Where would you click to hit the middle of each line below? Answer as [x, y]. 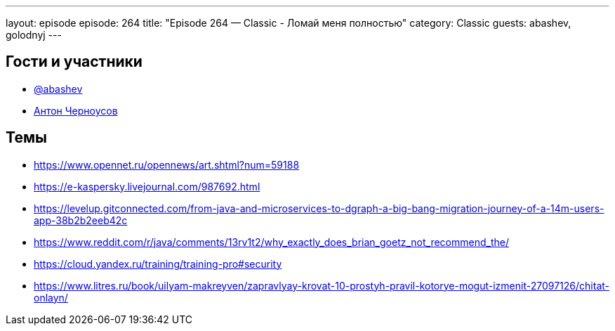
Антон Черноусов [76, 110]
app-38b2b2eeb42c [81, 220]
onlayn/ [51, 297]
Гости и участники [74, 62]
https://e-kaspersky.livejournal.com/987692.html [147, 186]
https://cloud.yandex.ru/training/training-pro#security [158, 264]
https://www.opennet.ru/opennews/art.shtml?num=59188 [167, 164]
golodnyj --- [34, 35]
